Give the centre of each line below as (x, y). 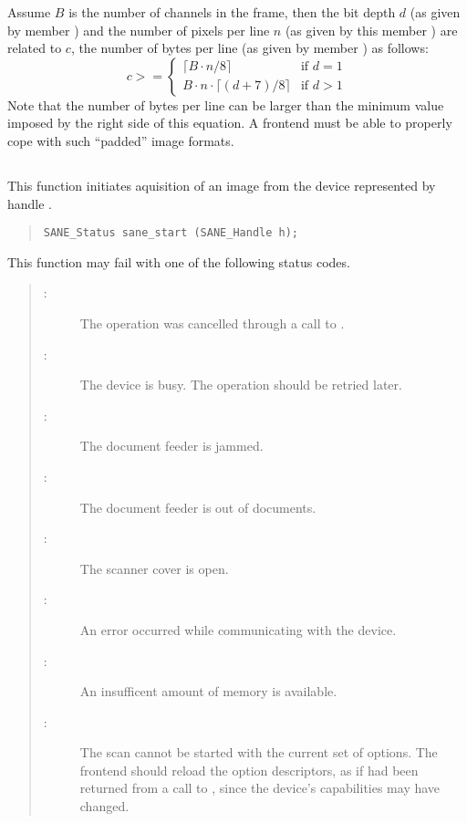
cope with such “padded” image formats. (121, 140)
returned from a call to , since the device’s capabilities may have (260, 788)
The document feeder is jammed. (171, 446)
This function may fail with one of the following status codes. (179, 261)
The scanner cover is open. (154, 568)
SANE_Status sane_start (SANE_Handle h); (171, 233)
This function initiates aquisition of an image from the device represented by (222, 185)
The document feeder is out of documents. (198, 507)
